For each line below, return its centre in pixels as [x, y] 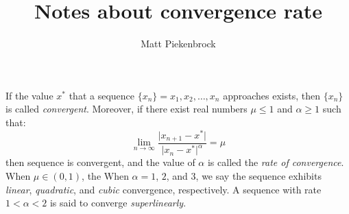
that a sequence [101, 95]
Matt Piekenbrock [178, 44]
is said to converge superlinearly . [118, 203]
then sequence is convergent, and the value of [100, 162]
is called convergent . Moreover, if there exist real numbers [127, 109]
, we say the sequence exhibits [258, 176]
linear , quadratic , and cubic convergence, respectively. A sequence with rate [164, 189]
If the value [29, 95]
